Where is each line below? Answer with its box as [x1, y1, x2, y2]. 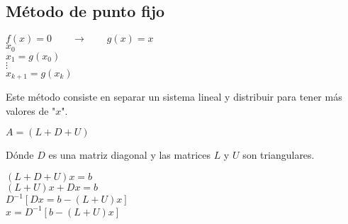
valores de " [6, 103, 56, 118]
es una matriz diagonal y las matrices [48, 147, 211, 162]
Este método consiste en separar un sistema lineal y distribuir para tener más [6, 89, 342, 104]
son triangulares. [242, 147, 315, 162]
